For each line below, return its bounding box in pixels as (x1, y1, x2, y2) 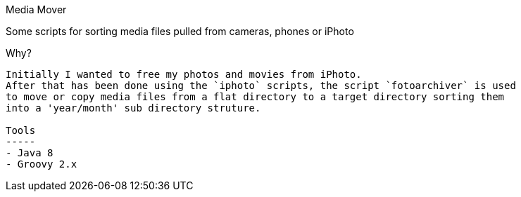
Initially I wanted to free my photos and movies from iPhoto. (6, 69, 362, 80)
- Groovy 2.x (6, 158, 77, 170)
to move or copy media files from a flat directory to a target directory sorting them (6, 91, 505, 102)
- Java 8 (6, 147, 54, 158)
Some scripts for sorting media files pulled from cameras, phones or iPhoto (6, 25, 354, 37)
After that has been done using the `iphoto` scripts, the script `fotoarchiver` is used (6, 80, 516, 91)
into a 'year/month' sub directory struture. (6, 102, 261, 114)
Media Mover (6, 4, 67, 15)
